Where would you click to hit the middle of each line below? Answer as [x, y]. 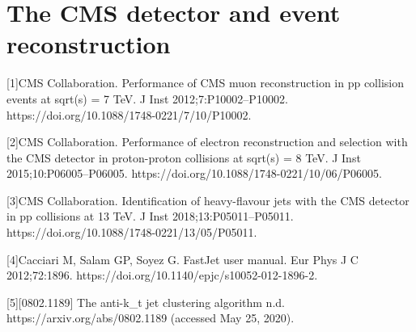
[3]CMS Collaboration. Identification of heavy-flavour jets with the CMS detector [208, 200]
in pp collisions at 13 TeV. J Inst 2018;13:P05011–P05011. [150, 216]
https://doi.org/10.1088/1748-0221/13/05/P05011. [132, 232]
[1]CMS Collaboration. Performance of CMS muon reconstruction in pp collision [205, 83]
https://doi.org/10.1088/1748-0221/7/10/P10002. [129, 114]
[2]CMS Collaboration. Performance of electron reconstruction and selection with [207, 142]
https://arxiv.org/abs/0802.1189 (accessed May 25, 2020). [151, 318]
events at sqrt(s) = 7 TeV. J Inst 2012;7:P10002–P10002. [147, 98]
